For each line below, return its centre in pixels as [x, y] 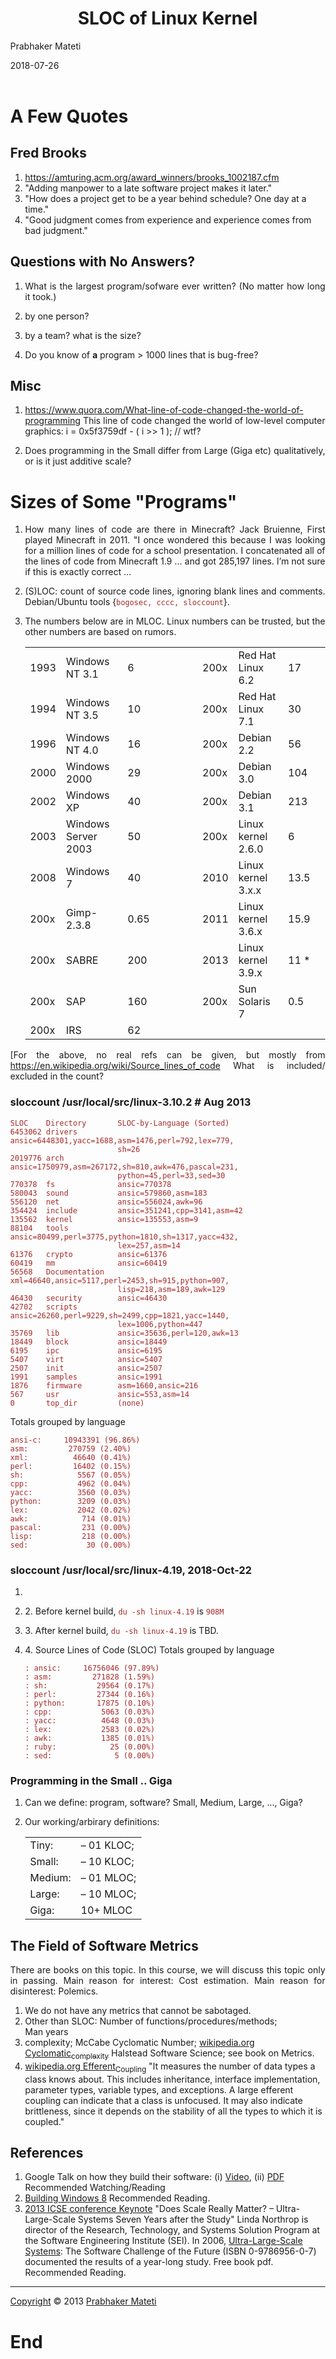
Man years [46, 2032]
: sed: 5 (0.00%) [90, 1755]
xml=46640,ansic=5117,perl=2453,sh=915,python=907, [120, 1280]
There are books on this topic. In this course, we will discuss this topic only [168, 1970]
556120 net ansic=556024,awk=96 [106, 1202]
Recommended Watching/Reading [95, 2188]
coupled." [44, 2121]
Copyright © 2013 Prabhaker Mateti [83, 2301]
